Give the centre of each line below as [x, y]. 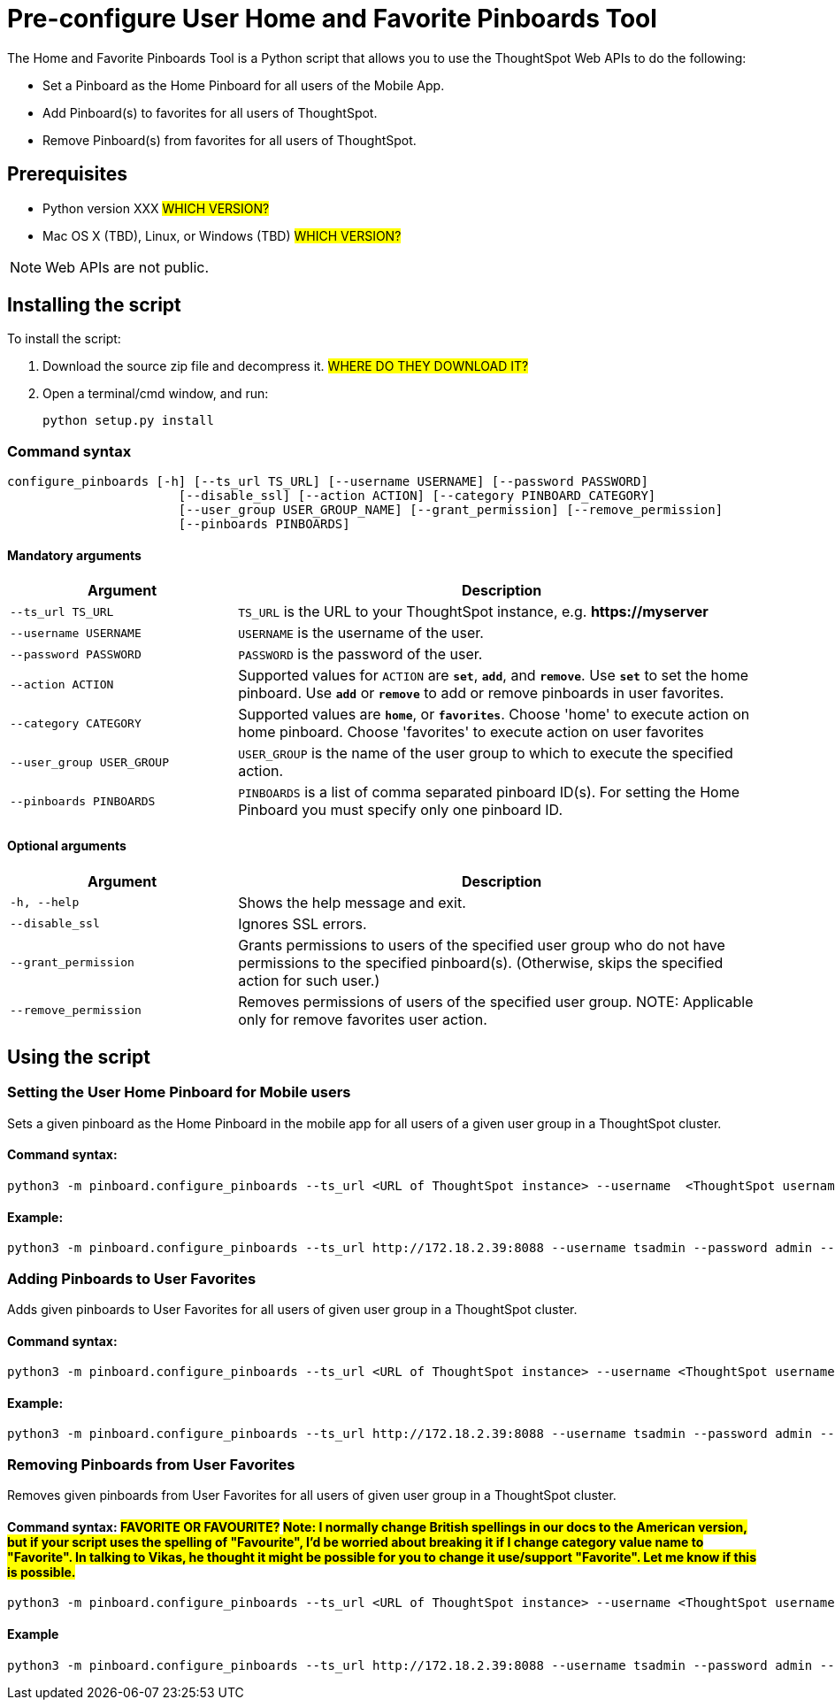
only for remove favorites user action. [363, 1019]
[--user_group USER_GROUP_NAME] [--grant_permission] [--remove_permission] [451, 510]
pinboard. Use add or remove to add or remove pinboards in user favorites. [481, 693]
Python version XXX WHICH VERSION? [156, 208]
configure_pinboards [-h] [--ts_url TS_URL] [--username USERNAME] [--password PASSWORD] [328, 482]
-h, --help [45, 903]
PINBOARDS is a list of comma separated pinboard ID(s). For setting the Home [489, 792]
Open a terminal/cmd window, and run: [156, 394]
